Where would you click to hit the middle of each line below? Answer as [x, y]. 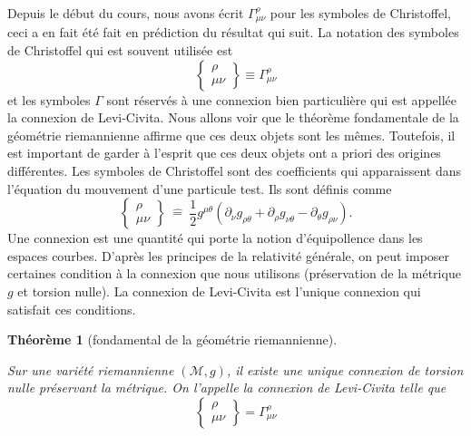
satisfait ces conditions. [72, 309]
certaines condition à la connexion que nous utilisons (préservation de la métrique [234, 273]
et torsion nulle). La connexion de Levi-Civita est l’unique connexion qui [219, 291]
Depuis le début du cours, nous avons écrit [126, 13]
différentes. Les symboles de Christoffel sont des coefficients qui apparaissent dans [235, 171]
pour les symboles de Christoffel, [360, 13]
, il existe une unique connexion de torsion [345, 369]
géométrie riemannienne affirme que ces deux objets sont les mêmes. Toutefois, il [231, 135]
